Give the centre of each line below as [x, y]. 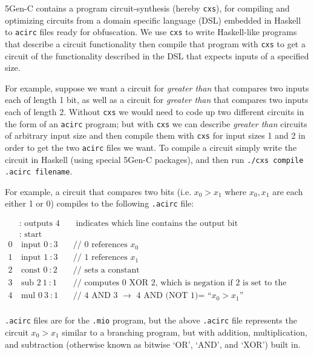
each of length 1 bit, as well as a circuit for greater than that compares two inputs [157, 100]
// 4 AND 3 [95, 296]
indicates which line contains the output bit [157, 224]
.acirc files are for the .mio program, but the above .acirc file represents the [151, 320]
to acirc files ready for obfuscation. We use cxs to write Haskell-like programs [151, 32]
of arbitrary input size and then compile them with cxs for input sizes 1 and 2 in [155, 135]
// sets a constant [106, 270]
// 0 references [100, 245]
